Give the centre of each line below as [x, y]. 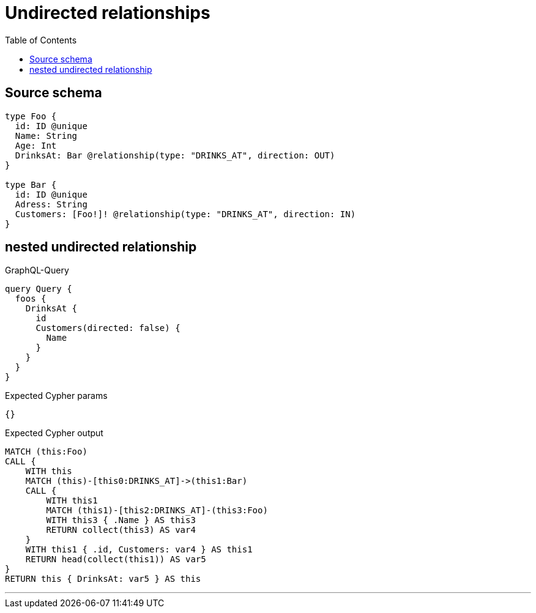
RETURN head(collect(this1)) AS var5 [116, 559]
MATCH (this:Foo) [46, 452]
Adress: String [51, 204]
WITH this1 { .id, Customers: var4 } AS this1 [139, 550]
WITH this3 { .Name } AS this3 [121, 520]
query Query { [39, 289]
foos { [31, 299]
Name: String [46, 136]
